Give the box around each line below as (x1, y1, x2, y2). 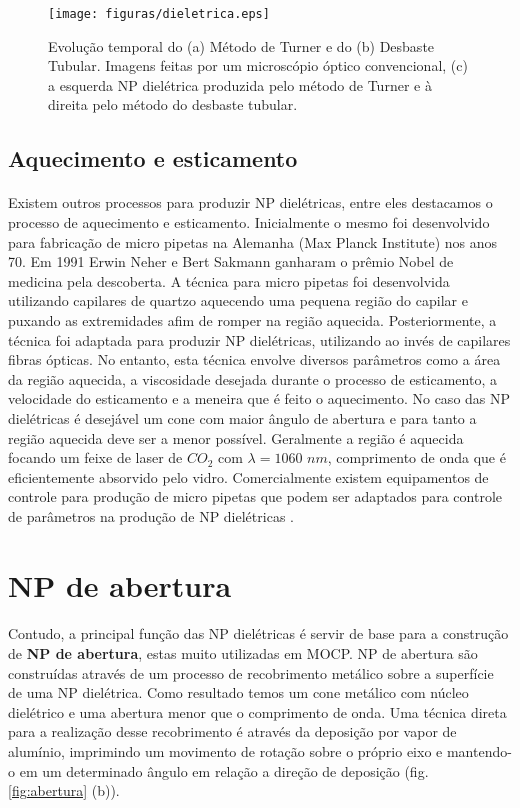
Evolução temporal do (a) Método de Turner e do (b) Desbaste (48, 35, 435, 56)
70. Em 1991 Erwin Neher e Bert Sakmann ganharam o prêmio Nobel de (8, 251, 454, 272)
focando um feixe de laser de (8, 447, 183, 468)
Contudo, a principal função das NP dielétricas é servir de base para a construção (8, 623, 509, 644)
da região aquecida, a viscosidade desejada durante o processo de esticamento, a (8, 368, 497, 389)
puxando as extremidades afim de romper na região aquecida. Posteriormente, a (8, 309, 497, 330)
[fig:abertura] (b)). (8, 780, 120, 801)
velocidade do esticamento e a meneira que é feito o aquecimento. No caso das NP (8, 388, 511, 409)
